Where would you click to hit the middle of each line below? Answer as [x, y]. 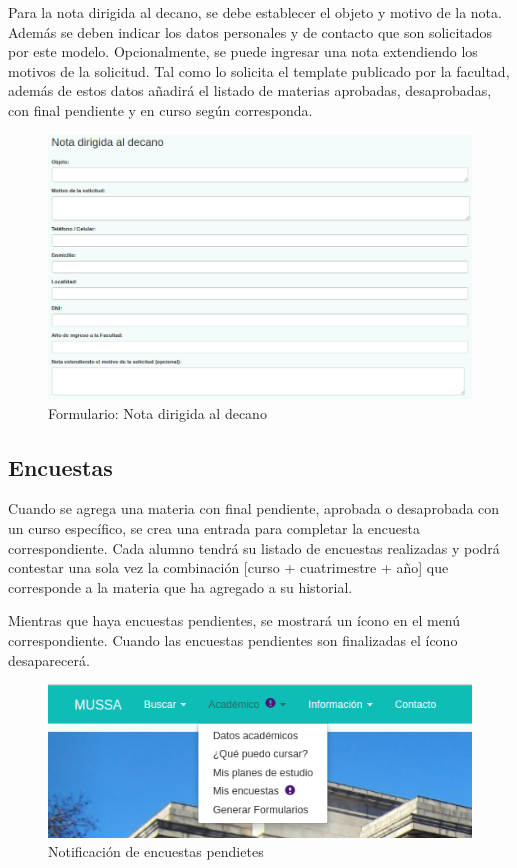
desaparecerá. [49, 659]
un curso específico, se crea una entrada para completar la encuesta [214, 528]
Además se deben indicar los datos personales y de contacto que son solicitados [250, 31]
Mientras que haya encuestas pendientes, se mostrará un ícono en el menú [234, 620]
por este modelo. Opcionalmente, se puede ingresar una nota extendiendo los [243, 51]
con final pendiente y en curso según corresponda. [160, 109]
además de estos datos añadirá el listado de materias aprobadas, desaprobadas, [250, 90]
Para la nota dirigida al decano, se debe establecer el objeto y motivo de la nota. [255, 12]
